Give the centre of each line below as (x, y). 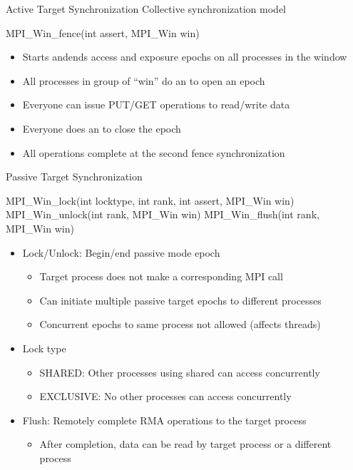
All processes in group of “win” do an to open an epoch (144, 80)
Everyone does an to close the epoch (102, 128)
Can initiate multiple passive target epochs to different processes (180, 300)
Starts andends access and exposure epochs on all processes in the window (185, 57)
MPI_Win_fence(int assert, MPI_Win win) (103, 32)
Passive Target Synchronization (74, 177)
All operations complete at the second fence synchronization (154, 152)
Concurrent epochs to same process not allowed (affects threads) (180, 324)
